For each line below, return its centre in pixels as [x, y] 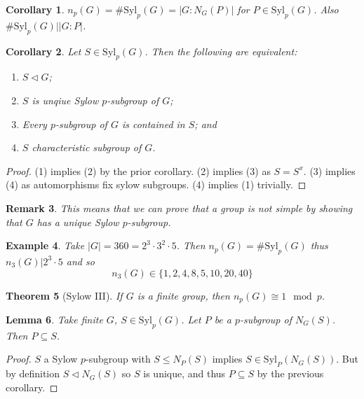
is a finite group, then [183, 295]
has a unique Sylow [78, 222]
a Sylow [61, 359]
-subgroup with [118, 359]
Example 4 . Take [45, 245]
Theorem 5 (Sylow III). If [64, 295]
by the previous [290, 373]
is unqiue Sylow [65, 100]
